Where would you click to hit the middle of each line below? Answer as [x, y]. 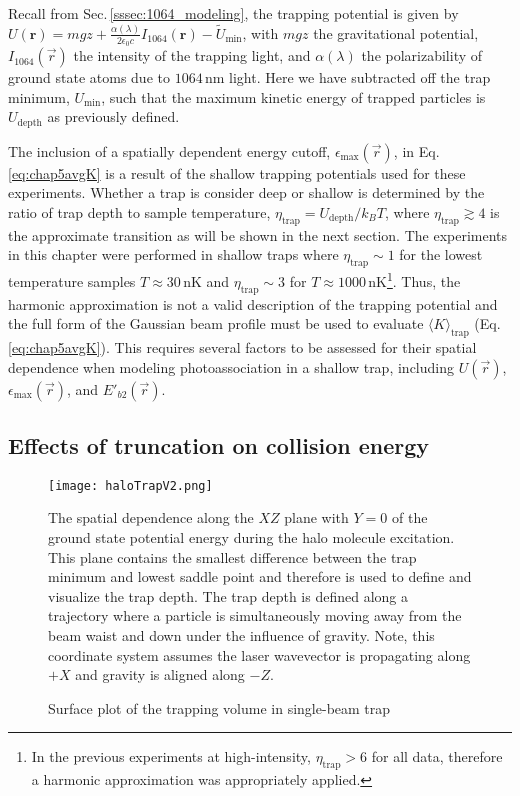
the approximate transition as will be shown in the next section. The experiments [258, 234]
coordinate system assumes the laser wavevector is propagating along [259, 654]
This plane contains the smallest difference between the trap [232, 556]
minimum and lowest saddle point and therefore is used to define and [260, 576]
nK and [206, 280]
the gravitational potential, [396, 32]
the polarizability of [422, 55]
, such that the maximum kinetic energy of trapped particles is [293, 96]
